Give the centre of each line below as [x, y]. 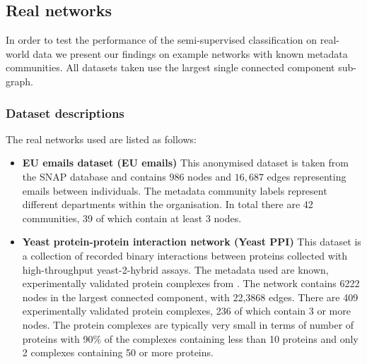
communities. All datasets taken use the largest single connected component [170, 67]
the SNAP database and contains [94, 176]
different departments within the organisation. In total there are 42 [168, 204]
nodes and [210, 176]
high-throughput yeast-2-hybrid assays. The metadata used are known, [175, 269]
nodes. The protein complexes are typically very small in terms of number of [188, 324]
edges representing [307, 176]
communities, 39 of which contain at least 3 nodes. [132, 218]
